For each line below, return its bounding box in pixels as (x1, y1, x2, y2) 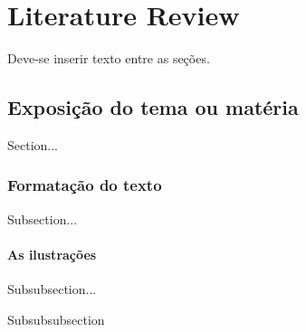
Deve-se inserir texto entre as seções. (7, 49, 210, 68)
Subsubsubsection (7, 309, 105, 328)
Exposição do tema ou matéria (7, 93, 299, 121)
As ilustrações (7, 244, 97, 263)
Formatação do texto (7, 174, 162, 196)
